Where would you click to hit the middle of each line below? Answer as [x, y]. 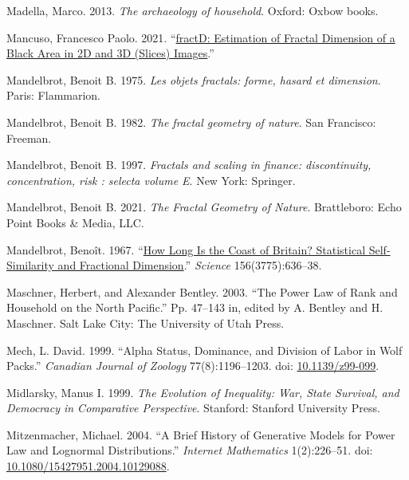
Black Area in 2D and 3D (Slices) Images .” [110, 53]
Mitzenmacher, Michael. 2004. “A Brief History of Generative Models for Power [201, 434]
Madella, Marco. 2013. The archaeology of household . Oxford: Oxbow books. [193, 10]
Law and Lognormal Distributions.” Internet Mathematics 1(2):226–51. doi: [190, 450]
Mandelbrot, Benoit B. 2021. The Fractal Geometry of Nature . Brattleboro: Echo [204, 207]
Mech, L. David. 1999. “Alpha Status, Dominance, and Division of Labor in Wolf [204, 350]
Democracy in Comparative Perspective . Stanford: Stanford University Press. [193, 408]
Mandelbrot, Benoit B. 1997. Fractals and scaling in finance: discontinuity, [189, 165]
